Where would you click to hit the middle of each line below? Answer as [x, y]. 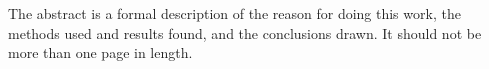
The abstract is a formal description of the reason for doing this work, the [234, 13]
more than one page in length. [100, 52]
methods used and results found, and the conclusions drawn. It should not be [245, 32]
